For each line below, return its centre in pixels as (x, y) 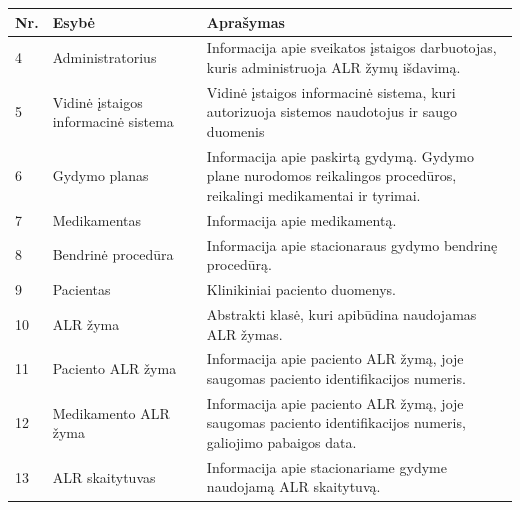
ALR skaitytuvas (104, 476)
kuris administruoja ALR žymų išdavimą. (333, 66)
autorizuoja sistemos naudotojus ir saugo (331, 111)
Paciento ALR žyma (114, 368)
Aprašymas (245, 21)
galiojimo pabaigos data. (281, 442)
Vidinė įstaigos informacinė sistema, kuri (331, 91)
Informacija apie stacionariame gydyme (326, 466)
